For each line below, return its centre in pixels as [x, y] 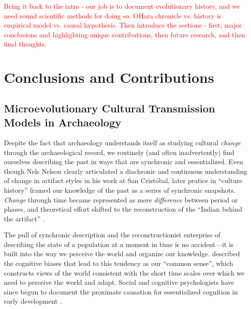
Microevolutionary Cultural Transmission [110, 108]
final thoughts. [25, 44]
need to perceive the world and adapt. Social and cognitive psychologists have [119, 282]
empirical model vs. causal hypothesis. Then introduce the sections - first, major [123, 25]
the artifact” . [24, 218]
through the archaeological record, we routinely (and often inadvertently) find [119, 152]
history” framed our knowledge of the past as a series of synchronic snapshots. [120, 190]
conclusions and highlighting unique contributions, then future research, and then [125, 34]
